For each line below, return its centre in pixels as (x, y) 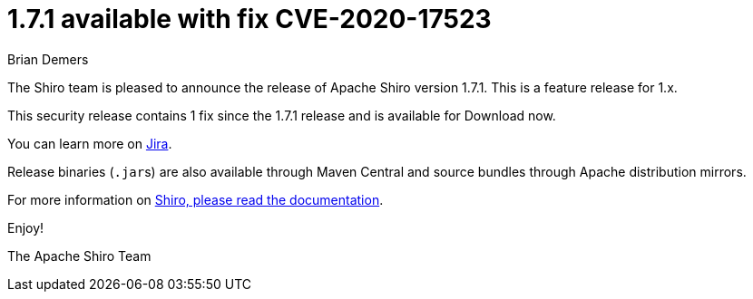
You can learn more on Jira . (90, 143)
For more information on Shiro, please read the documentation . (196, 199)
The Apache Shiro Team (79, 256)
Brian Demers (48, 59)
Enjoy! (26, 227)
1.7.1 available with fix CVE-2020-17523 (249, 19)
